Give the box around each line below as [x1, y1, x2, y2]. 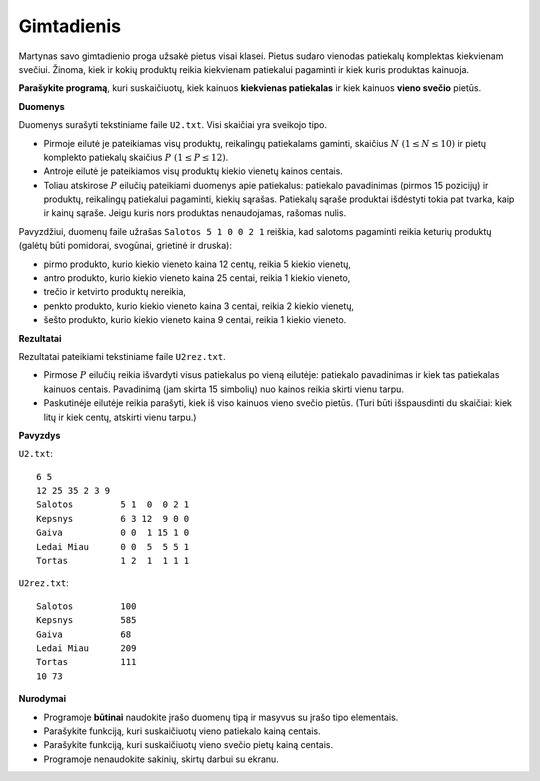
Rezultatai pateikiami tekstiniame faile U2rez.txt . [18, 350, 226, 362]
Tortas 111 [36, 656, 137, 668]
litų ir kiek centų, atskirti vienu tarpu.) [43, 411, 197, 423]
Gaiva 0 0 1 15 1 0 [36, 527, 190, 539]
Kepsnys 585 [36, 615, 137, 626]
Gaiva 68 [36, 628, 132, 640]
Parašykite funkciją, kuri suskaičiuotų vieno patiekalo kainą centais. [43, 725, 321, 737]
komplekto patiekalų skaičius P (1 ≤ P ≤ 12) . [43, 151, 229, 163]
